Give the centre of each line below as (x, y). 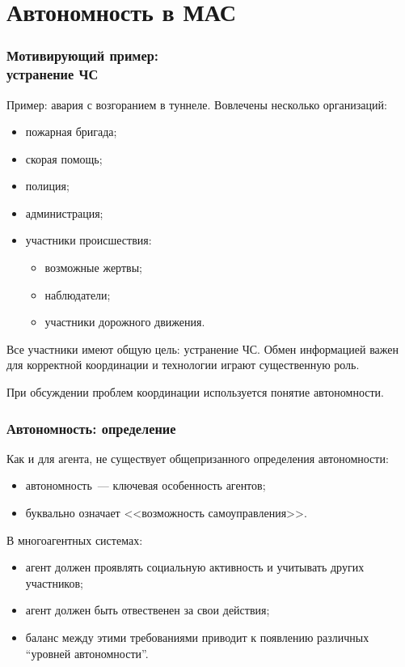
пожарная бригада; (71, 132)
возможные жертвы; (93, 268)
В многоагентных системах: (75, 540)
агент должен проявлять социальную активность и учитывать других (195, 567)
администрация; (64, 212)
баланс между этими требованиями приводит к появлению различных (197, 637)
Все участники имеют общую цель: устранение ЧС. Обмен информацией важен (203, 348)
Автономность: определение (91, 428)
